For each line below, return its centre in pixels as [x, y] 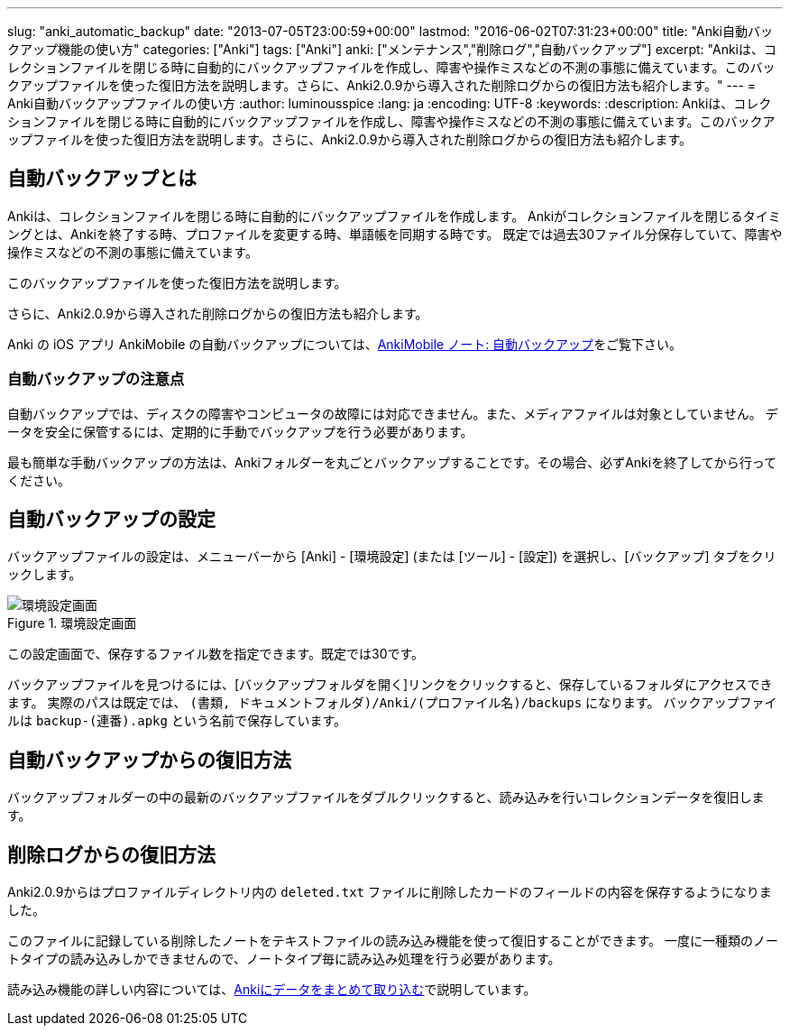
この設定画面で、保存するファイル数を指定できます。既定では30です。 [216, 654]
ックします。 [45, 575]
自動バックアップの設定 [111, 520]
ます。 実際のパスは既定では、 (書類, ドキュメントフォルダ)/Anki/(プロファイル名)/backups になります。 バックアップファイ [392, 703]
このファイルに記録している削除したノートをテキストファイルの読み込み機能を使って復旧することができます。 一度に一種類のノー [393, 941]
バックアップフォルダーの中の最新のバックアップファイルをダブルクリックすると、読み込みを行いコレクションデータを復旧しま [386, 798]
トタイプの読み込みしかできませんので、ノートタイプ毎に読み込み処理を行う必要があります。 [284, 959]
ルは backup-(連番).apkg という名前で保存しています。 [177, 721]
